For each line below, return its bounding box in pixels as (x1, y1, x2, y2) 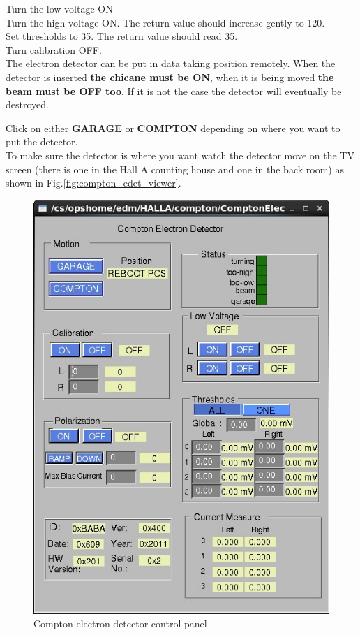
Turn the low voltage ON (6, 1, 113, 15)
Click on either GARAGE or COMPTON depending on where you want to (6, 120, 340, 135)
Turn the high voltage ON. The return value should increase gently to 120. (6, 15, 325, 29)
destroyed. (6, 97, 49, 112)
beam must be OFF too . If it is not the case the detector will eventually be (6, 83, 342, 98)
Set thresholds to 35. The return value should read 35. (6, 29, 238, 43)
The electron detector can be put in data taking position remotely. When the (6, 56, 336, 71)
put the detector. (6, 134, 78, 149)
